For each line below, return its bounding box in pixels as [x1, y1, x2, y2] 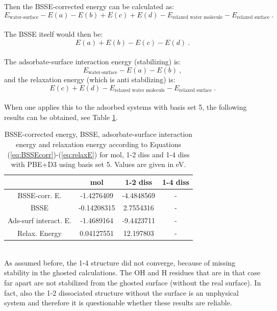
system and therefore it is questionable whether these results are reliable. [4, 297, 232, 308]
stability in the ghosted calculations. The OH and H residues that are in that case [4, 267, 261, 278]
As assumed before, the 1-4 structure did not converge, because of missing [4, 257, 236, 268]
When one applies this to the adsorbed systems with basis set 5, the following [4, 102, 247, 112]
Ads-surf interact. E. [8, 215, 71, 226]
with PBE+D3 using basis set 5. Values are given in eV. [11, 159, 186, 170]
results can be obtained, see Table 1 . [4, 111, 118, 122]
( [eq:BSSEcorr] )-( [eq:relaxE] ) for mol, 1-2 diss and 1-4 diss [7, 149, 190, 159]
